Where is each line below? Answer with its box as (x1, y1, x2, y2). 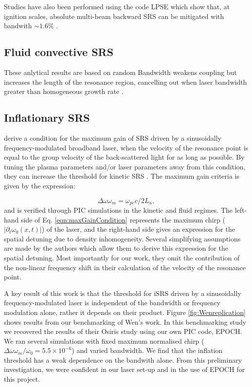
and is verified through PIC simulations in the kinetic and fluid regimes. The (4, 204, 233, 215)
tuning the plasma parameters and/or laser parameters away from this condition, (4, 161, 246, 171)
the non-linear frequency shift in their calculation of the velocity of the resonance (4, 262, 246, 272)
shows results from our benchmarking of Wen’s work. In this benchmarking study (4, 316, 247, 327)
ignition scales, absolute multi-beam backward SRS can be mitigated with (4, 11, 224, 21)
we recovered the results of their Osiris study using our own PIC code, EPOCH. (4, 326, 242, 336)
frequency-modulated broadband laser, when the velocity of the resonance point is (4, 142, 249, 152)
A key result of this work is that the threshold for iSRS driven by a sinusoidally (4, 288, 241, 298)
